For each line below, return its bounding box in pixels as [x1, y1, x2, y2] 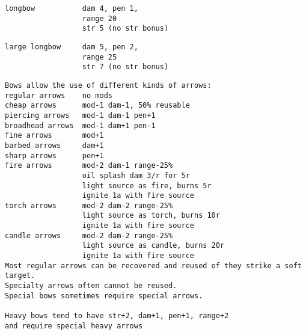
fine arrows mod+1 [5, 131, 104, 140]
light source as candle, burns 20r [82, 241, 225, 250]
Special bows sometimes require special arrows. [5, 291, 203, 300]
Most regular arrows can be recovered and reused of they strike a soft [5, 261, 302, 270]
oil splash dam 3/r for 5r [82, 171, 190, 180]
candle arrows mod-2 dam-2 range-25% [5, 231, 173, 240]
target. [5, 271, 35, 280]
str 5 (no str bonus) [82, 24, 169, 33]
